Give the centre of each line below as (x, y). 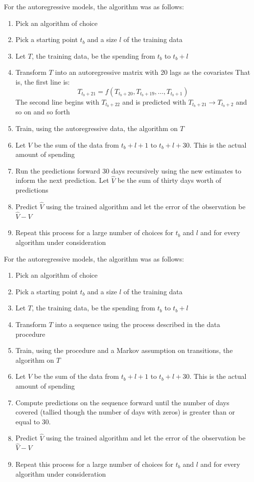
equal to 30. (33, 421)
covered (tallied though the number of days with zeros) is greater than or (125, 412)
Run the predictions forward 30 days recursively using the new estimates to (128, 170)
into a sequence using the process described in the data (138, 324)
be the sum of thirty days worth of (169, 180)
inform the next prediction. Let (62, 180)
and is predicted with (154, 101)
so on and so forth (43, 112)
